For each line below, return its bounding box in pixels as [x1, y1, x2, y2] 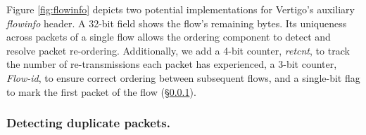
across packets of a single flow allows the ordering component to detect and [6, 29, 331, 44]
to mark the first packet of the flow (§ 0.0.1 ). [6, 84, 196, 99]
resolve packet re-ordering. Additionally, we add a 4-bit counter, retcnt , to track [6, 43, 350, 57]
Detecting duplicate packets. [6, 114, 170, 132]
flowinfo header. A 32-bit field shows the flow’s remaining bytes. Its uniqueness [6, 15, 347, 30]
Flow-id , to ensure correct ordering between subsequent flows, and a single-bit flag [6, 70, 360, 85]
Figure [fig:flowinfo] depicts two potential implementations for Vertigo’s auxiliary [6, 2, 355, 16]
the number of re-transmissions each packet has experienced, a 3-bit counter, [6, 57, 337, 71]
